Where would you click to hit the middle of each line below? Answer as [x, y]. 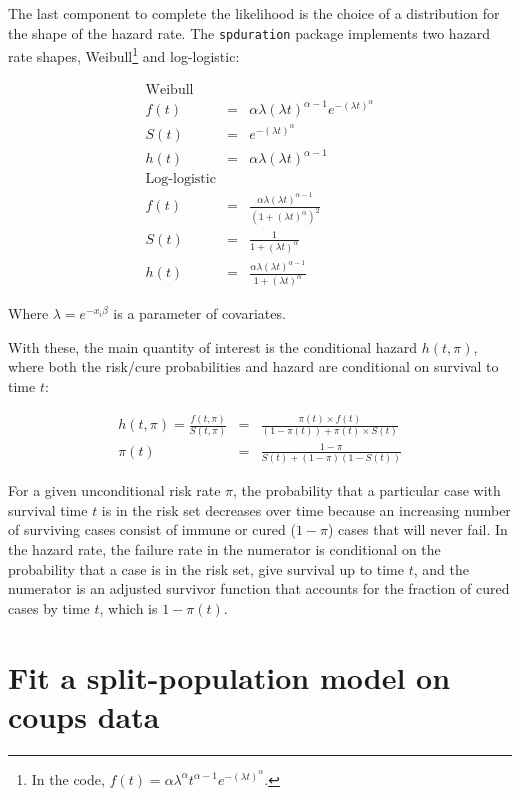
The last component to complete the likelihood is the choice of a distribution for [254, 13]
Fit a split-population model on [229, 676]
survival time [48, 509]
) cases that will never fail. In [417, 529]
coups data [84, 715]
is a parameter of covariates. [199, 313]
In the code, [68, 778]
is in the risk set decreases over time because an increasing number [306, 509]
